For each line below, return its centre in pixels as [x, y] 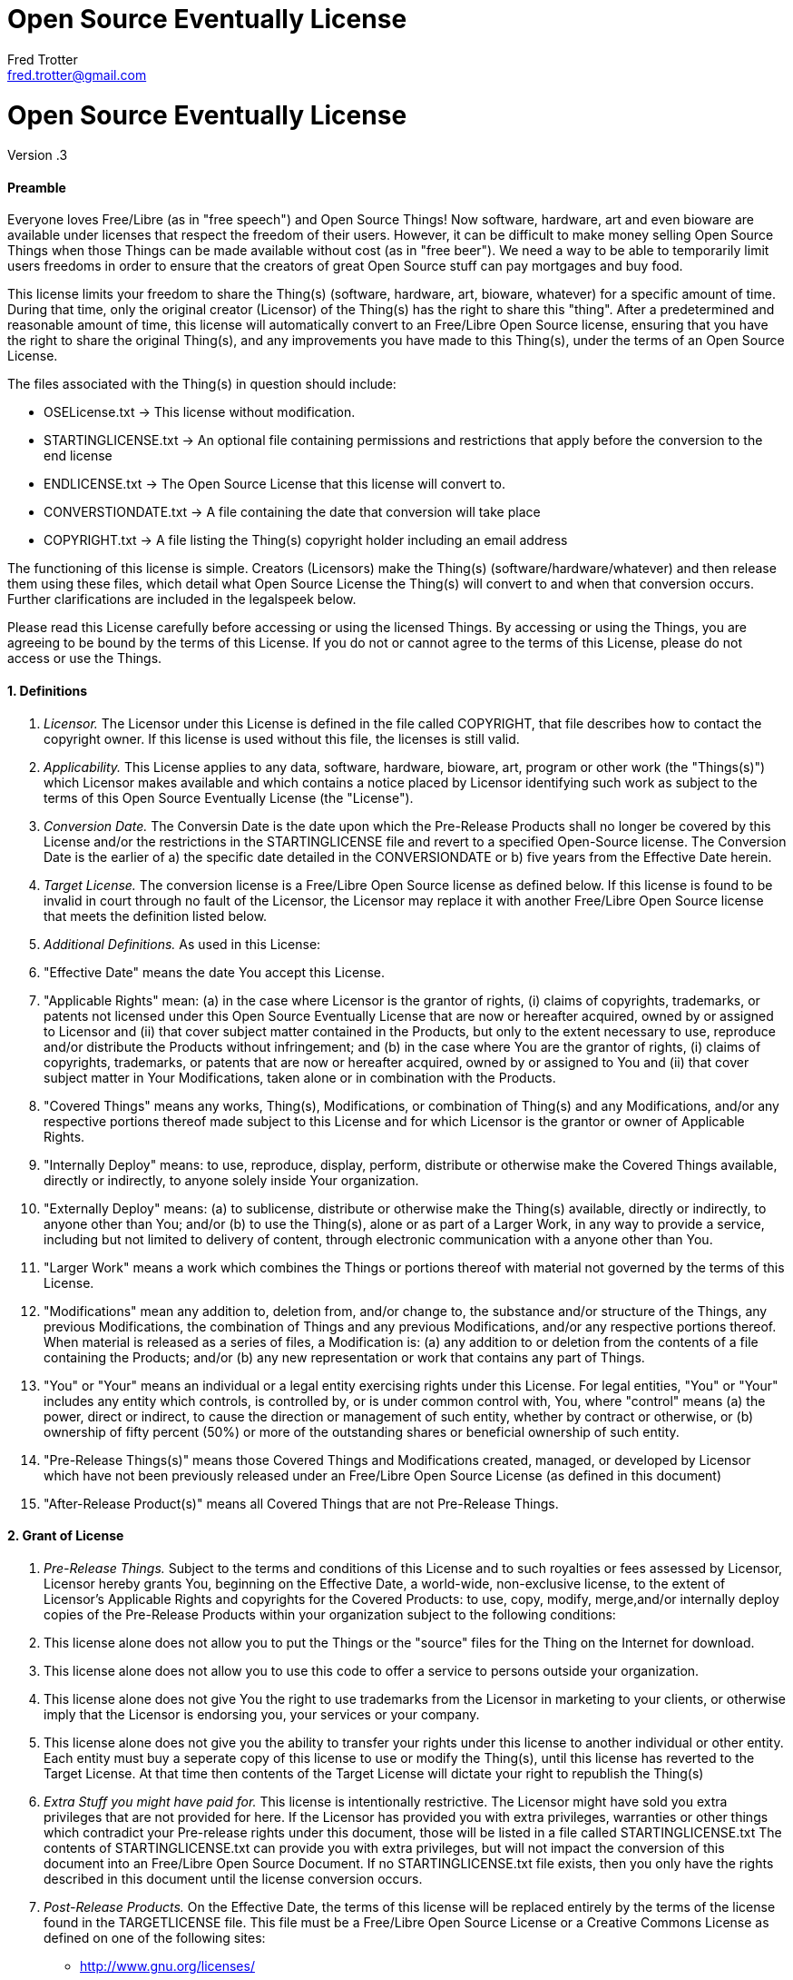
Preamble [37, 187]
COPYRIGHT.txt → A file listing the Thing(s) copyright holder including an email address [306, 540]
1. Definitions [48, 691]
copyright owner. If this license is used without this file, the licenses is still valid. [282, 738]
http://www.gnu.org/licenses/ [167, 1965]
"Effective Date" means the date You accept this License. [214, 972]
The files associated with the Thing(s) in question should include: [202, 384]
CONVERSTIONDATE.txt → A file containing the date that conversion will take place [292, 512]
